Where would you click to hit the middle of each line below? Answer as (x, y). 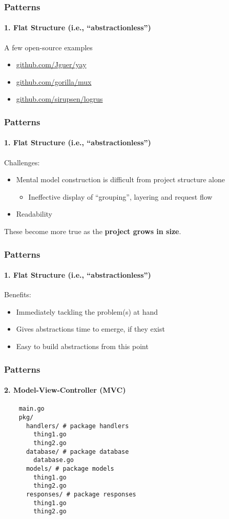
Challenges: (22, 162)
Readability (34, 214)
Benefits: (18, 294)
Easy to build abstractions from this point (82, 346)
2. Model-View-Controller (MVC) (65, 390)
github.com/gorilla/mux (54, 81)
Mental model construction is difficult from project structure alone (121, 179)
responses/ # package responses (81, 494)
